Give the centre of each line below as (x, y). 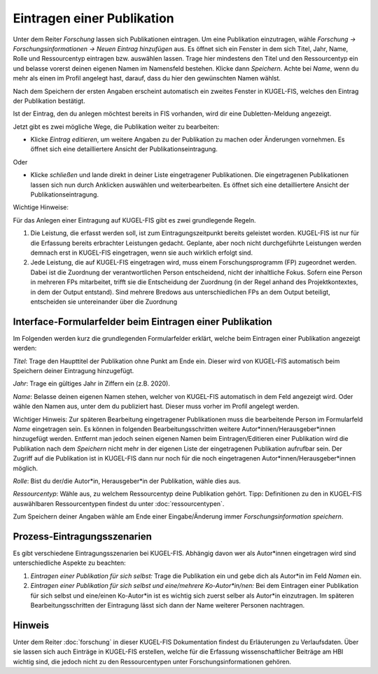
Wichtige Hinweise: (41, 207)
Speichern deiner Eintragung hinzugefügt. (73, 371)
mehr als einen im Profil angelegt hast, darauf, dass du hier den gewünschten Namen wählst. (147, 78)
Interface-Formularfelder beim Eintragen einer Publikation (142, 322)
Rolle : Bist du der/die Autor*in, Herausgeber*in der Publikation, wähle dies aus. (127, 481)
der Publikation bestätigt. (49, 101)
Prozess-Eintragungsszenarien (82, 536)
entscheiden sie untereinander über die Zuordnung (104, 302)
